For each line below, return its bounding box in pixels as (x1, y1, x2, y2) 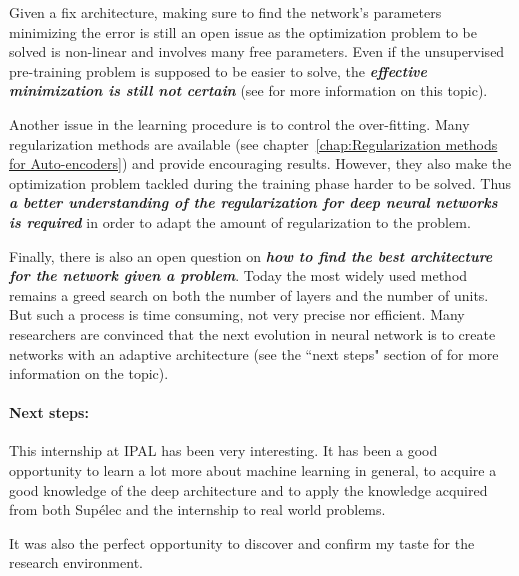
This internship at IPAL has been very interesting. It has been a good (9, 440, 438, 461)
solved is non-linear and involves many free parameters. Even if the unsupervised (9, 41, 505, 62)
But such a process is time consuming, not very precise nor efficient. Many (9, 304, 465, 325)
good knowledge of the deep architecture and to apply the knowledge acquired (9, 479, 488, 500)
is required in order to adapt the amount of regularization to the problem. (9, 211, 471, 232)
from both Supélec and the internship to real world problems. (9, 499, 386, 520)
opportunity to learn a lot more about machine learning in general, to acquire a (9, 460, 497, 481)
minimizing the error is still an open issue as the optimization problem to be (9, 21, 477, 42)
